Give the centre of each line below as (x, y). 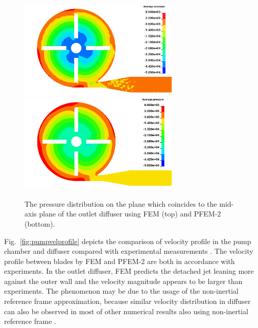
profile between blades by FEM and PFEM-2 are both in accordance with (120, 261)
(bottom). (40, 223)
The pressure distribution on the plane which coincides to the (121, 203)
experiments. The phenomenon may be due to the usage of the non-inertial (121, 291)
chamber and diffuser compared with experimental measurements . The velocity (129, 251)
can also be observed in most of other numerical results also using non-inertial (126, 311)
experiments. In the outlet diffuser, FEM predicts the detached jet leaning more (129, 271)
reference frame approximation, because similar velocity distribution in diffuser (127, 301)
